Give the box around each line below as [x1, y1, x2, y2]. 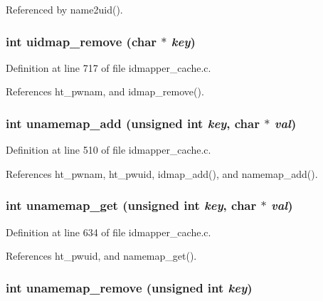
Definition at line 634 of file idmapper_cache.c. [6, 224, 211, 239]
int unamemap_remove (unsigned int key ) [6, 278, 253, 296]
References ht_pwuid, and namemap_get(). [6, 248, 197, 263]
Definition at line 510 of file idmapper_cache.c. [6, 142, 211, 157]
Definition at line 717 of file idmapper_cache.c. [6, 60, 211, 75]
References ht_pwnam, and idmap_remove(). [6, 84, 204, 99]
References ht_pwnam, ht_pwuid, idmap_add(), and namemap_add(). [6, 166, 318, 181]
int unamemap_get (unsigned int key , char [6, 196, 257, 214]
